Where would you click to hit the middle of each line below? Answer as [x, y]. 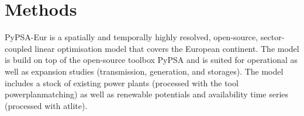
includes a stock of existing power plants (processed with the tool [122, 82]
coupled [18, 48]
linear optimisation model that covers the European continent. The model [167, 48]
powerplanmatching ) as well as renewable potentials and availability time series [147, 94]
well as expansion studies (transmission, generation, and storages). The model [144, 71]
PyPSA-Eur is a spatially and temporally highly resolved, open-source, [132, 37]
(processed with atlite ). [46, 105]
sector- [272, 37]
